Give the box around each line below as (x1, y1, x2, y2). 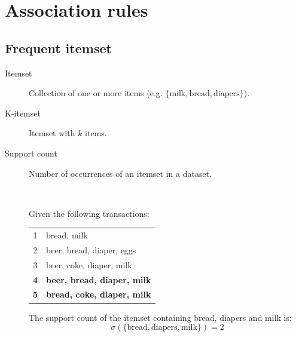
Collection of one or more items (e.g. (29, 87, 163, 99)
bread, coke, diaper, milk (46, 288, 151, 301)
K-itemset (5, 106, 41, 119)
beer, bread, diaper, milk (46, 273, 151, 286)
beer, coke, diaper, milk (46, 258, 132, 271)
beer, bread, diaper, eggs (46, 243, 136, 256)
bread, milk (46, 229, 88, 241)
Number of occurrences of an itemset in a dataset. (29, 167, 212, 179)
